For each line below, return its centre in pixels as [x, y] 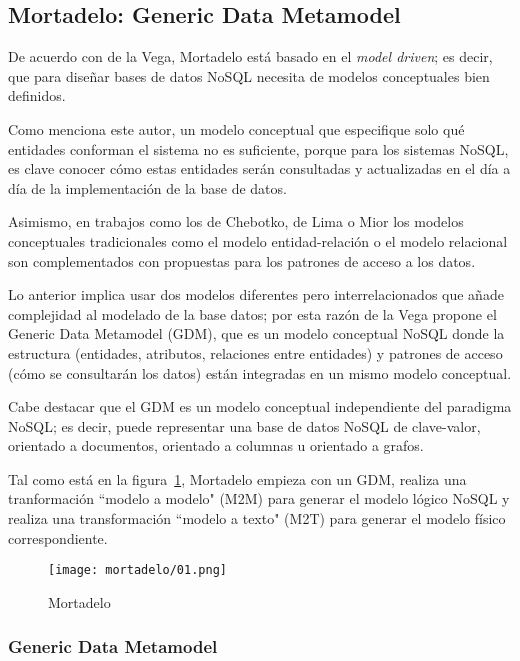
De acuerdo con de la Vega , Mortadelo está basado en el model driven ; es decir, [250, 56]
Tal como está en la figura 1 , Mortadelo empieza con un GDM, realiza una [237, 478]
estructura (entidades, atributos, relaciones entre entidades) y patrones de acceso [255, 352]
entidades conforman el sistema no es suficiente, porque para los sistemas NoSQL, [258, 148]
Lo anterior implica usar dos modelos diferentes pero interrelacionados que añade [256, 294]
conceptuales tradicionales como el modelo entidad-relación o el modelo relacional [258, 240]
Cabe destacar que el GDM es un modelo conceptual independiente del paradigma [260, 406]
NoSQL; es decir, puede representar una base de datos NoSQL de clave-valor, [244, 425]
